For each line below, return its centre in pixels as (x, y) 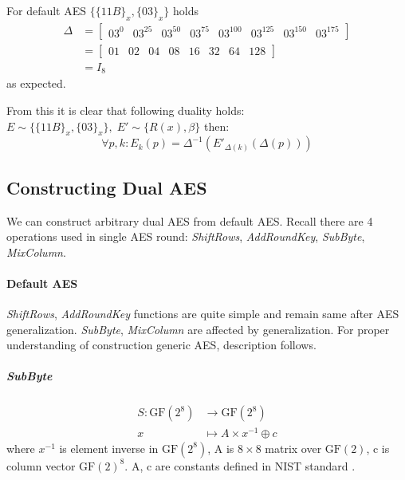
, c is (378, 448)
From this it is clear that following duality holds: (126, 110)
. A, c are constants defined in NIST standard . (240, 465)
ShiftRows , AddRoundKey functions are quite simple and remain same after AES (203, 314)
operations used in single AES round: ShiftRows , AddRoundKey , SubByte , (186, 236)
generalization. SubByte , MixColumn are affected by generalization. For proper (198, 329)
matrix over (293, 448)
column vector (41, 465)
